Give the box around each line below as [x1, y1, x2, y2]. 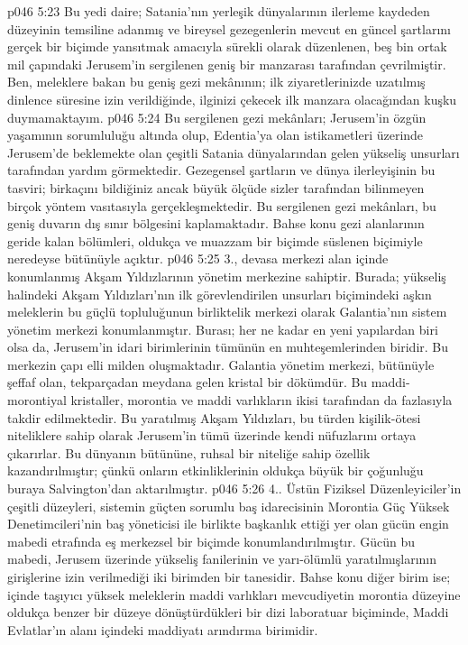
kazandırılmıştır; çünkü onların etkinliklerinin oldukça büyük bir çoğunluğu [7, 461, 424, 480]
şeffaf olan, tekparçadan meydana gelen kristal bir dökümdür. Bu [7, 373, 368, 392]
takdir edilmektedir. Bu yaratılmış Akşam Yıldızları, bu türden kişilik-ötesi [7, 408, 421, 427]
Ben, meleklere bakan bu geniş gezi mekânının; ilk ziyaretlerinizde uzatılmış [7, 72, 426, 91]
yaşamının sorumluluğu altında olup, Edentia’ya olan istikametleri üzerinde [7, 125, 424, 144]
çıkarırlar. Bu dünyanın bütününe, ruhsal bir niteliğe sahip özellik [7, 443, 371, 462]
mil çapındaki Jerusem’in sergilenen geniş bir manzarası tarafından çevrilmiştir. [7, 54, 446, 73]
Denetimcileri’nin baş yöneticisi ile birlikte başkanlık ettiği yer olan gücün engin [7, 514, 449, 533]
